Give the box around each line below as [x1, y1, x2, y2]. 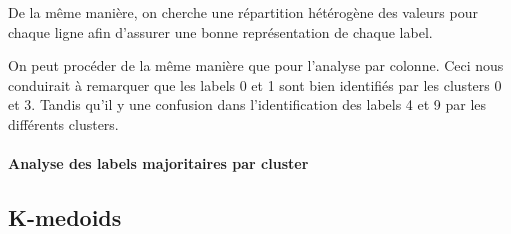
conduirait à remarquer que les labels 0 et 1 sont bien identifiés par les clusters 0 [8, 74, 502, 95]
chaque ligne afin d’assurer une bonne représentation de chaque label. [8, 21, 433, 42]
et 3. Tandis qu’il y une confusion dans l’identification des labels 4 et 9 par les [8, 94, 487, 115]
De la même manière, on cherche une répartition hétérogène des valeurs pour [8, 2, 478, 22]
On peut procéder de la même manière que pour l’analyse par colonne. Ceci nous [8, 55, 504, 76]
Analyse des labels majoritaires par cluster [8, 153, 309, 174]
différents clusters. [8, 113, 119, 134]
